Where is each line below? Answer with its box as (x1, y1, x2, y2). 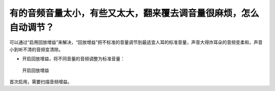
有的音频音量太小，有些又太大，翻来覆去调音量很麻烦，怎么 (9, 8, 260, 19)
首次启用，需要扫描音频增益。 (9, 78, 72, 84)
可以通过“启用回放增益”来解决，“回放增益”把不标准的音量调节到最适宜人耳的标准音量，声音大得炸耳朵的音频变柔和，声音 (9, 39, 263, 45)
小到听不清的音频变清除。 (9, 46, 63, 53)
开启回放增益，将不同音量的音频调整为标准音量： (22, 56, 125, 62)
